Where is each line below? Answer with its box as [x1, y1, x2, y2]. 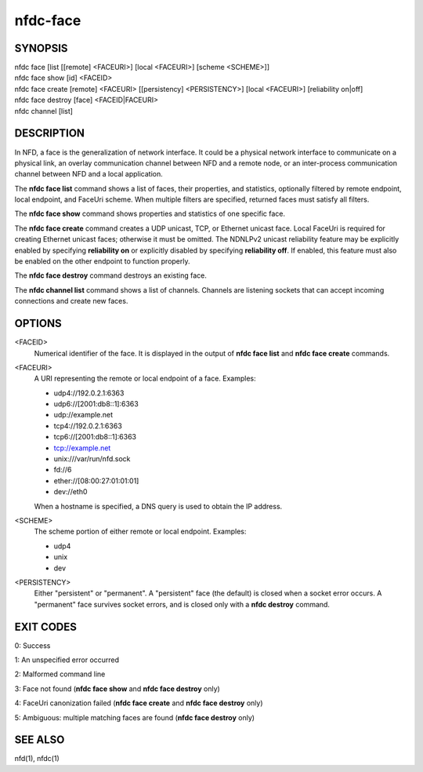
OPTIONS [14, 317, 62, 330]
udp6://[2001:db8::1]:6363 [53, 399, 139, 409]
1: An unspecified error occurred [14, 655, 120, 665]
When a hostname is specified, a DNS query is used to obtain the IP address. [34, 501, 283, 511]
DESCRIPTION [14, 126, 85, 140]
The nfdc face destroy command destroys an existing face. [14, 271, 208, 280]
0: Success [14, 640, 51, 650]
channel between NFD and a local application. [14, 169, 164, 179]
